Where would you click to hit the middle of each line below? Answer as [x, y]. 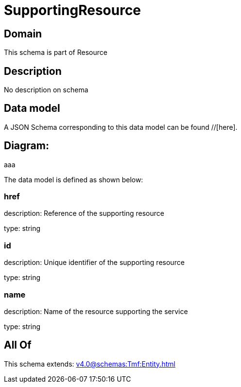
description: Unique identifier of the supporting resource [94, 263]
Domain [23, 34]
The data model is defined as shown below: [74, 179]
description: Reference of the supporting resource [84, 213]
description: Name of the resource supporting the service [96, 311]
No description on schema [46, 90]
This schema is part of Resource [56, 53]
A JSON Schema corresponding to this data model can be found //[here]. [121, 127]
